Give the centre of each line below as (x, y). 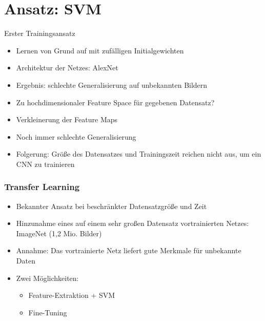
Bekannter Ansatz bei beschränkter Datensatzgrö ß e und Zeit (111, 206)
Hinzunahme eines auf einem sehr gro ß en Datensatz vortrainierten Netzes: (132, 223)
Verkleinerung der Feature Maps (67, 119)
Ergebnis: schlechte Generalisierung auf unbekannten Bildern (112, 84)
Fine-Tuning (48, 312)
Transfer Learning (42, 187)
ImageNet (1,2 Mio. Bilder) (59, 233)
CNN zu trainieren (45, 164)
